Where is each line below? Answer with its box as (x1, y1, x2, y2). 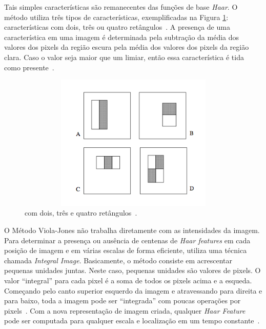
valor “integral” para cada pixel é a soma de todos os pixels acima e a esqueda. (4, 275, 252, 285)
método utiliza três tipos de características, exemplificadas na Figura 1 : (4, 11, 229, 22)
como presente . (4, 62, 54, 72)
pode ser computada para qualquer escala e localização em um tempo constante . (4, 315, 260, 326)
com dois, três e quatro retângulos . (25, 207, 137, 218)
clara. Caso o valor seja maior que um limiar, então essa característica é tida (4, 51, 244, 62)
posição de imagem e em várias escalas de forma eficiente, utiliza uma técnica (4, 245, 247, 256)
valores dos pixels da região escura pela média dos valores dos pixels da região (4, 42, 249, 52)
